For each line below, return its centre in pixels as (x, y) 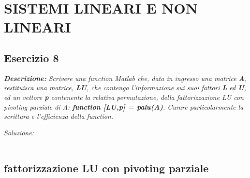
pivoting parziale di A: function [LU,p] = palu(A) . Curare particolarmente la (124, 106)
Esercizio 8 (31, 57)
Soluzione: (19, 132)
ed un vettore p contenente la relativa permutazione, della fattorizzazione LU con (124, 97)
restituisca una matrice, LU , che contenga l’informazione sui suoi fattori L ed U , (125, 88)
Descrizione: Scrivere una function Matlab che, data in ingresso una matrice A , (125, 78)
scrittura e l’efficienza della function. (59, 116)
